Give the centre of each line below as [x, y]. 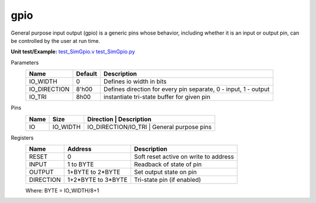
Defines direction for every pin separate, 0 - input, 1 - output [186, 89]
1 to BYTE [81, 164]
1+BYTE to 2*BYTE [94, 172]
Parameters [25, 62]
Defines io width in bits [135, 82]
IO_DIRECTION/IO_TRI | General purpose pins [149, 127]
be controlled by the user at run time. [56, 40]
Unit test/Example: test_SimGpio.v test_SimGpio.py [73, 52]
